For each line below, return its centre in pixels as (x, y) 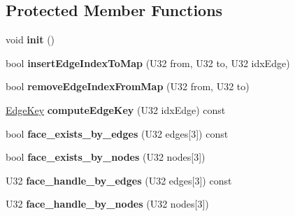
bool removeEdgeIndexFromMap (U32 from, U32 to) (128, 86)
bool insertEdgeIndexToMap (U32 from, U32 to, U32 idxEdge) (148, 63)
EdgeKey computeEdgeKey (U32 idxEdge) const (116, 109)
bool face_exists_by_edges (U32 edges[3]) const (117, 133)
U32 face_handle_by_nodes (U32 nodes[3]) (107, 204)
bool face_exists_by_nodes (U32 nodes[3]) (106, 157)
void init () (30, 39)
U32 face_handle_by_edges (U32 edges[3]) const (119, 180)
